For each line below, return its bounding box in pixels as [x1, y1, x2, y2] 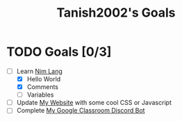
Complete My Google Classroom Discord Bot [16, 106, 145, 115]
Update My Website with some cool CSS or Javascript [16, 99, 172, 107]
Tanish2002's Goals [56, 5, 176, 21]
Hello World [26, 75, 61, 83]
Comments [26, 83, 58, 91]
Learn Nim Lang [16, 67, 63, 75]
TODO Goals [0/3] [6, 44, 112, 60]
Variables [26, 90, 54, 99]
